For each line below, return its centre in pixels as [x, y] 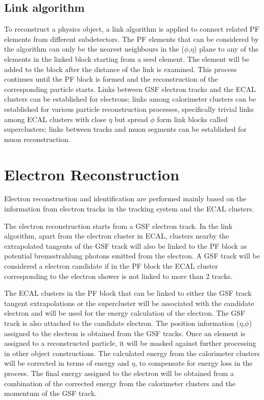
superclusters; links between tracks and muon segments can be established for [125, 129]
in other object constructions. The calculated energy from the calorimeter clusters [132, 353]
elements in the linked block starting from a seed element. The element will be [127, 58]
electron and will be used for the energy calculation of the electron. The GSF [125, 313]
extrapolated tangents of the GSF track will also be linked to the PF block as [126, 245]
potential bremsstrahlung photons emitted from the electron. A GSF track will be [132, 256]
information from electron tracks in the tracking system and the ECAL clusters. [129, 209]
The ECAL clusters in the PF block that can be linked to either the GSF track [128, 293]
